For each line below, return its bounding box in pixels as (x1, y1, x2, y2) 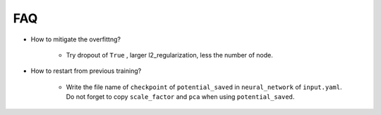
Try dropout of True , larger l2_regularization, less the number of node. (66, 50, 273, 59)
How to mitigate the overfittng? (30, 35, 121, 43)
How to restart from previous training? (30, 67, 142, 75)
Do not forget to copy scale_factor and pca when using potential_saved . (66, 93, 295, 101)
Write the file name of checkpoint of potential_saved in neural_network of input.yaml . (66, 83, 342, 91)
